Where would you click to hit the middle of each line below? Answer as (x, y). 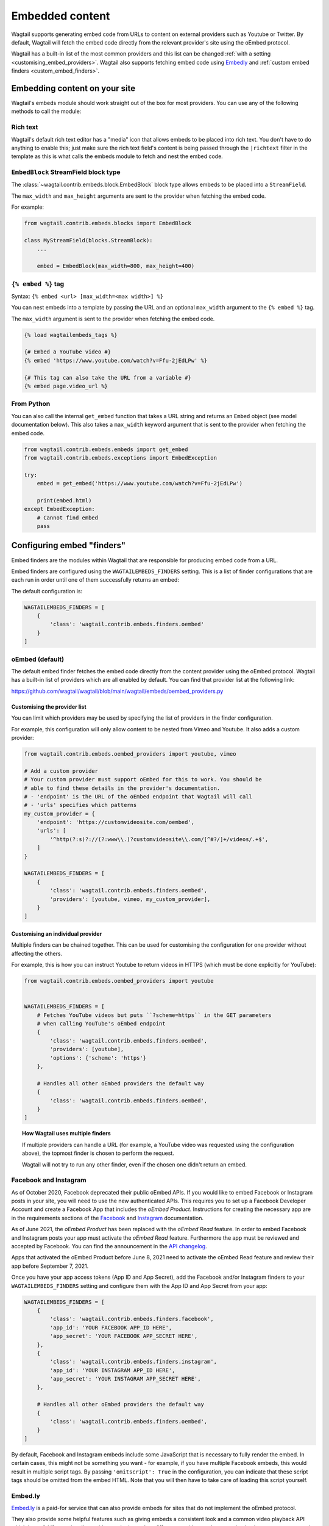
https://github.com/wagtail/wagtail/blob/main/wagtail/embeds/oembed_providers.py (117, 691)
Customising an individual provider (57, 933)
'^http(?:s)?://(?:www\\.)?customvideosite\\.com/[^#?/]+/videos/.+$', (159, 839)
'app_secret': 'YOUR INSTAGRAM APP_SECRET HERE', (125, 1379)
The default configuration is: (47, 591)
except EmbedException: (60, 509)
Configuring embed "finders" (69, 545)
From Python (31, 404)
